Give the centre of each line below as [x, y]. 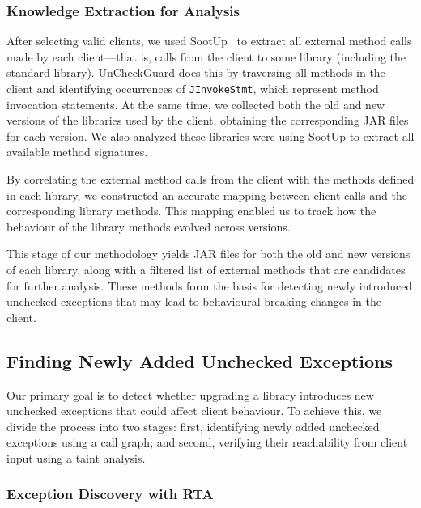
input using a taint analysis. [76, 457]
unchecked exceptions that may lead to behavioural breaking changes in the [194, 301]
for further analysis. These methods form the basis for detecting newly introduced [210, 285]
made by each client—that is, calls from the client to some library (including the [206, 56]
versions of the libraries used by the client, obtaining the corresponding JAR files [208, 120]
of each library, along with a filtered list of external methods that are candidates [206, 269]
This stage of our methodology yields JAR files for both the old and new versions [208, 254]
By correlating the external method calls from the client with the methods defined [210, 179]
